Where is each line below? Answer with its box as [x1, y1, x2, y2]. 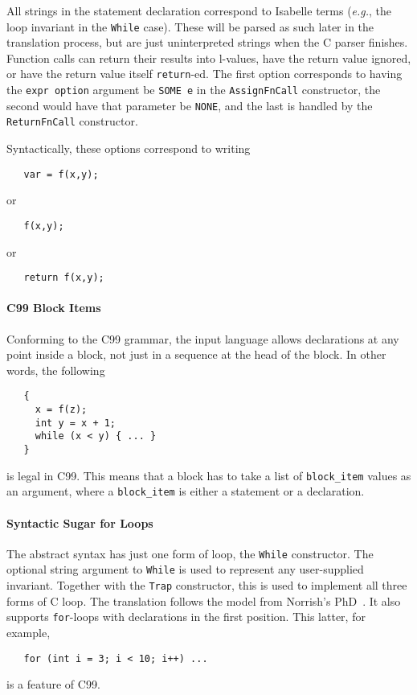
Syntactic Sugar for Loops [6, 514, 153, 531]
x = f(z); [35, 404, 88, 416]
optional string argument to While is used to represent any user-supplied [6, 561, 364, 578]
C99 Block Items [6, 299, 101, 316]
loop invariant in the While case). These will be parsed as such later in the [6, 18, 374, 35]
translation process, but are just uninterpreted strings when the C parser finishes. [6, 34, 408, 51]
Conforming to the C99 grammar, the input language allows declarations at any [6, 330, 399, 347]
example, [6, 624, 51, 640]
